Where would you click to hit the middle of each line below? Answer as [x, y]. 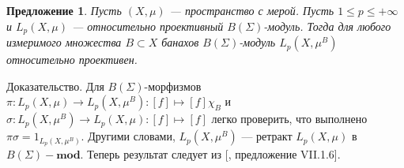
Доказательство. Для [55, 86]
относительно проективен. [72, 60]
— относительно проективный [148, 26]
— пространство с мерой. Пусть [252, 10]
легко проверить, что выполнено [289, 119]
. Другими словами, [128, 136]
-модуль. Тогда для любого [327, 26]
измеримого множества [64, 42]
